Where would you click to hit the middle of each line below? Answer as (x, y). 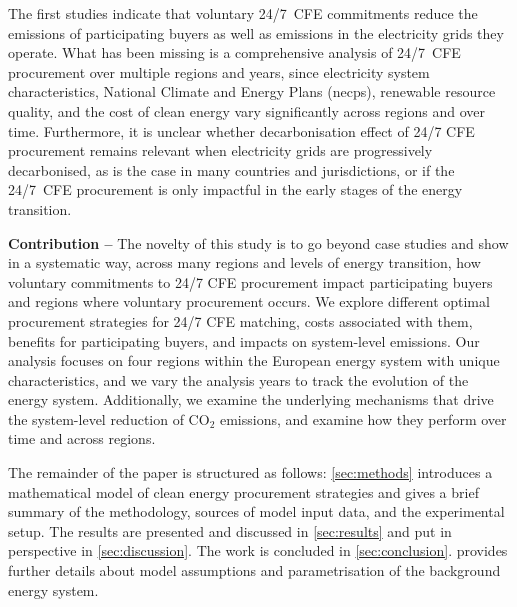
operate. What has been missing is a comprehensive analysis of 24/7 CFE (234, 52)
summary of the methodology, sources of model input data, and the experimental (256, 511)
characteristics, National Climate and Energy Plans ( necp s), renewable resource (252, 91)
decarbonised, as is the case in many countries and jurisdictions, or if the (231, 169)
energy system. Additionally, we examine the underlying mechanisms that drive (251, 399)
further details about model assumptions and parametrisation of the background (254, 570)
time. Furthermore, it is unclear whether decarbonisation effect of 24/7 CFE (241, 130)
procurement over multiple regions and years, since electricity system (219, 71)
